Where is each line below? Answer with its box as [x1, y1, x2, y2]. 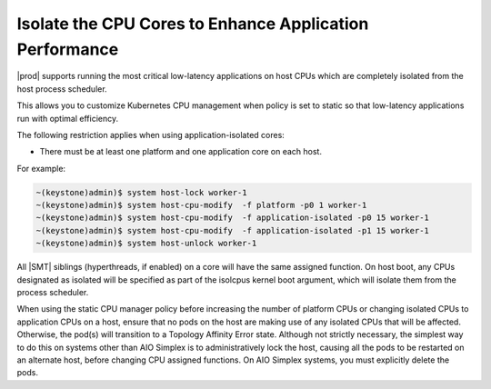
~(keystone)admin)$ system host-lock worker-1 [35, 187, 247, 197]
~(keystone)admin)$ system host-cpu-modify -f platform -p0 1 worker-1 [35, 200, 367, 211]
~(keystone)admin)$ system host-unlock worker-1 [35, 238, 257, 249]
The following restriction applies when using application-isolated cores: [16, 129, 286, 140]
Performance [16, 39, 119, 59]
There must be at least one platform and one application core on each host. [39, 146, 323, 157]
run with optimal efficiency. [16, 113, 118, 124]
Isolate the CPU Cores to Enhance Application [16, 14, 369, 34]
